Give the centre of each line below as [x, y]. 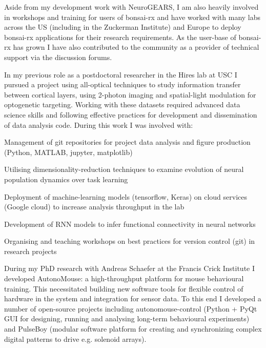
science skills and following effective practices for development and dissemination [131, 114]
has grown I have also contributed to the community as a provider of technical [136, 47]
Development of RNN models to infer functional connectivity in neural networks [130, 224]
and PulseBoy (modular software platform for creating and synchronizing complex [133, 329]
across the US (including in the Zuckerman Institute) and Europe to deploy [123, 27]
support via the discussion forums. [58, 57]
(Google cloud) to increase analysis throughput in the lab [94, 207]
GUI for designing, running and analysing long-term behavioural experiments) [127, 318]
